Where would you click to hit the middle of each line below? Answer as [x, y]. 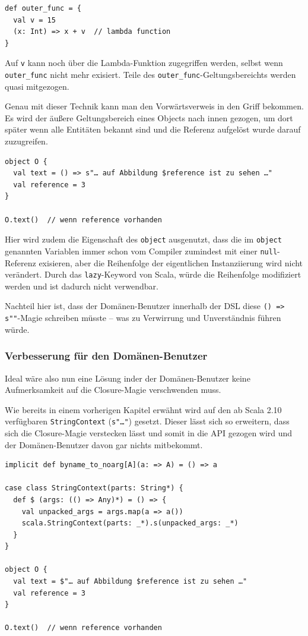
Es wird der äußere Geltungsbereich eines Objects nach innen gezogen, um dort [149, 117]
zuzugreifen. [26, 141]
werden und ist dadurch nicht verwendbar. [82, 286]
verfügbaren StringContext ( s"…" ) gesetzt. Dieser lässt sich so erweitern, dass [147, 421]
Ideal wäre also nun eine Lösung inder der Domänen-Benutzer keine [128, 378]
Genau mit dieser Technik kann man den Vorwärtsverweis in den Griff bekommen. [154, 106]
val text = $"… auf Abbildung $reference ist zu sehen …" [130, 582]
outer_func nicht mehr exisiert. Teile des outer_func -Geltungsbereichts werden [150, 75]
